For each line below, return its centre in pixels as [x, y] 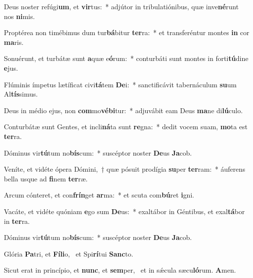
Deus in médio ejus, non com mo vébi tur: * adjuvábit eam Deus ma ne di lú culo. [123, 110]
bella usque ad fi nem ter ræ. [46, 178]
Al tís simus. [21, 94]
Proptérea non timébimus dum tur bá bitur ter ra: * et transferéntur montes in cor [127, 32]
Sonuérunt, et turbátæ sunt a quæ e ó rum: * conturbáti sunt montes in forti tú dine [126, 58]
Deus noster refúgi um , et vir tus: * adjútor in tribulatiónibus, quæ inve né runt [121, 6]
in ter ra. [17, 221]
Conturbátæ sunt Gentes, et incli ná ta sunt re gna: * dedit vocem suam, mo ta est [126, 127]
